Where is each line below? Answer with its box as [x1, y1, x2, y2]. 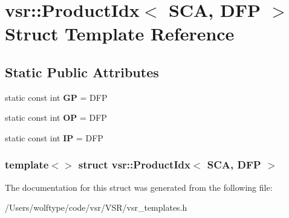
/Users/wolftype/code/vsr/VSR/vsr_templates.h [5, 201, 187, 214]
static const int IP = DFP [5, 131, 103, 144]
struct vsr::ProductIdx [78, 157, 190, 172]
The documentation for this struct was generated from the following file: [5, 181, 273, 193]
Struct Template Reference [5, 21, 235, 46]
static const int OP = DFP [5, 111, 107, 124]
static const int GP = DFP [5, 91, 108, 103]
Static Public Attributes [5, 62, 159, 81]
